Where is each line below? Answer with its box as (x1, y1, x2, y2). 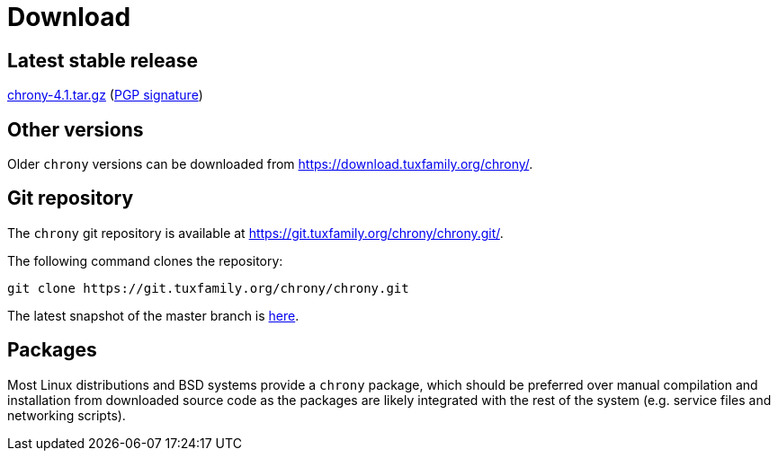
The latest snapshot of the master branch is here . (7, 307, 300, 323)
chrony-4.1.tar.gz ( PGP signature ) (7, 87, 203, 103)
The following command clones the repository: (7, 252, 283, 269)
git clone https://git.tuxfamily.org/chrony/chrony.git (7, 280, 409, 295)
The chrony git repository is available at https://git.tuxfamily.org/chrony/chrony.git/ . (7, 225, 504, 241)
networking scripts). (7, 407, 126, 423)
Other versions (7, 118, 144, 141)
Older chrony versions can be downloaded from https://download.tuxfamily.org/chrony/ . (7, 156, 533, 172)
